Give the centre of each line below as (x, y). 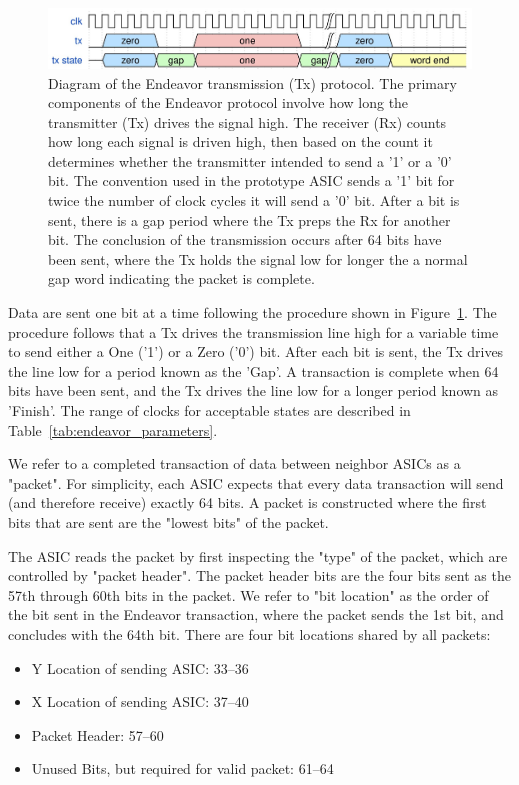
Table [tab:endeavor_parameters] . (113, 429)
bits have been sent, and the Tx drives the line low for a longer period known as (253, 390)
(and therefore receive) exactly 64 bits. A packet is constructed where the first (247, 502)
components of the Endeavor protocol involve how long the (228, 102)
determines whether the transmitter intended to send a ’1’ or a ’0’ (250, 160)
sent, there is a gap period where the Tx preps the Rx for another (249, 219)
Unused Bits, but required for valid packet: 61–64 (182, 768)
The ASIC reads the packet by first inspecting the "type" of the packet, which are (258, 555)
